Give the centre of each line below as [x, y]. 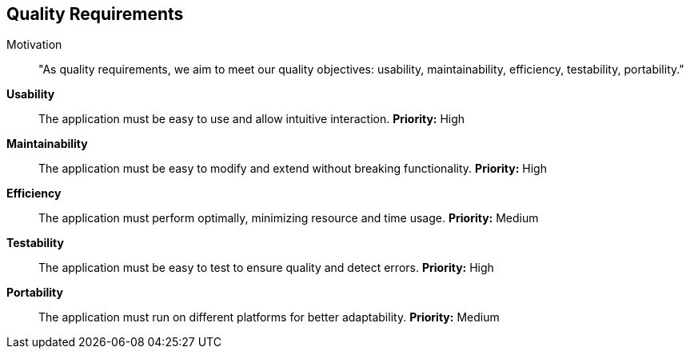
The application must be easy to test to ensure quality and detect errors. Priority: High [266, 268]
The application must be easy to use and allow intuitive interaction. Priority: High [252, 119]
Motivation [34, 45]
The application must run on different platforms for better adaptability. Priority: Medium [269, 317]
